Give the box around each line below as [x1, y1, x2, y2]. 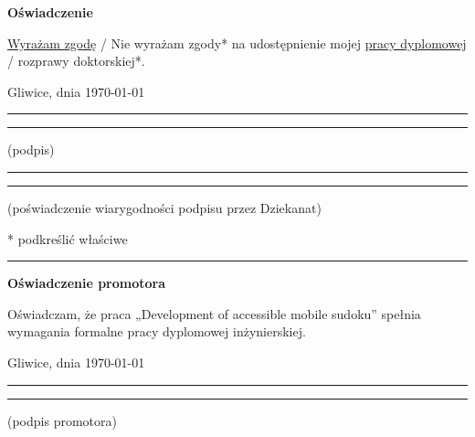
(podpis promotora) [7, 410, 117, 430]
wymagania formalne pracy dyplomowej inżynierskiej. [7, 322, 306, 341]
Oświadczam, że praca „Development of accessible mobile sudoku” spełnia [7, 304, 421, 323]
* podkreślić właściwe [7, 229, 128, 248]
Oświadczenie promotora [7, 273, 166, 293]
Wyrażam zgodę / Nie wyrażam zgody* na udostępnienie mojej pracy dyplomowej [7, 33, 467, 52]
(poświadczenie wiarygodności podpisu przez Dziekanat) [7, 197, 322, 217]
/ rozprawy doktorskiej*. [7, 51, 145, 70]
